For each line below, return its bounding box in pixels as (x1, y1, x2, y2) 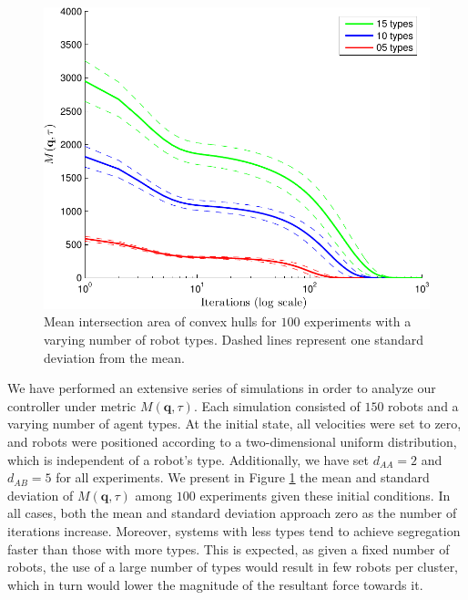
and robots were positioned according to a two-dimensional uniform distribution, (7, 431, 457, 450)
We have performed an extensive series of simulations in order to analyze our (7, 378, 436, 398)
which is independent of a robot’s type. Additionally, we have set (7, 450, 369, 469)
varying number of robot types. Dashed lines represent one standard (44, 329, 423, 348)
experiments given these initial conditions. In (199, 485, 451, 504)
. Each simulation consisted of (193, 396, 361, 415)
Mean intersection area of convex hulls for (44, 312, 277, 331)
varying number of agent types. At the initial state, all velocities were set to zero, (7, 414, 462, 433)
